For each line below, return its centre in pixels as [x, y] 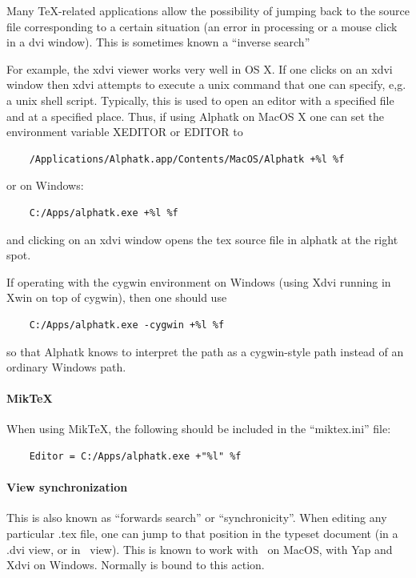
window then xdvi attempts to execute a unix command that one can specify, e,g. [206, 84]
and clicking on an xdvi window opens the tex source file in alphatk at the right [202, 239]
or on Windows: [45, 185]
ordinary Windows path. [66, 367]
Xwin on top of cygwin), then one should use [117, 297]
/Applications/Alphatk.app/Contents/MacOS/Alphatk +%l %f [187, 159]
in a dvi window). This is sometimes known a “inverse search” [158, 42]
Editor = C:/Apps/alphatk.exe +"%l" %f [135, 457]
